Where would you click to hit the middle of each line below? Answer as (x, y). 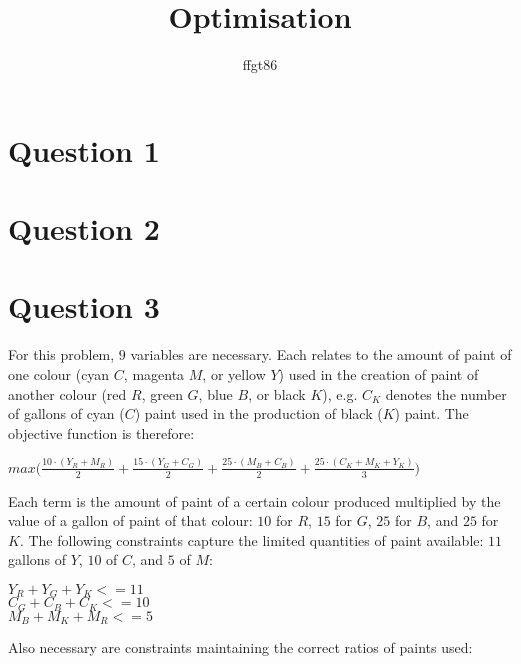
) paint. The (431, 413)
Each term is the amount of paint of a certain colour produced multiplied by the (254, 500)
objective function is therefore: (101, 432)
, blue (215, 393)
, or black (277, 393)
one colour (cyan (59, 374)
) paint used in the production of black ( (258, 413)
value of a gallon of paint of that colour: (130, 520)
